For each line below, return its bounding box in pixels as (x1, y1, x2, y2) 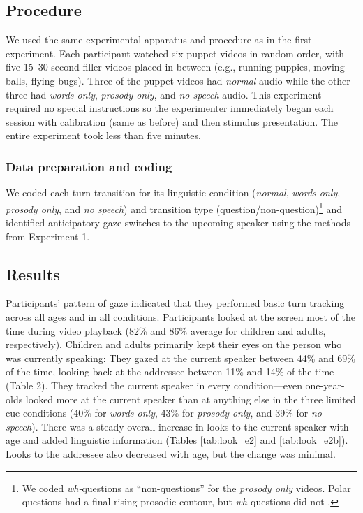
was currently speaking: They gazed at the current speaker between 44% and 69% (6, 350, 355, 365)
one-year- (305, 377, 345, 392)
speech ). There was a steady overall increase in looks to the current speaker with (6, 419, 349, 433)
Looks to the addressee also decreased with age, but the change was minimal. (6, 446, 336, 461)
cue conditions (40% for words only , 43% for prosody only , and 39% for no (6, 405, 322, 420)
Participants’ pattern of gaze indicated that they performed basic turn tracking (6, 296, 345, 310)
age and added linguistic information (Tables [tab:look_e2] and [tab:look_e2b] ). (6, 433, 348, 447)
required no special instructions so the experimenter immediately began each (6, 101, 334, 115)
